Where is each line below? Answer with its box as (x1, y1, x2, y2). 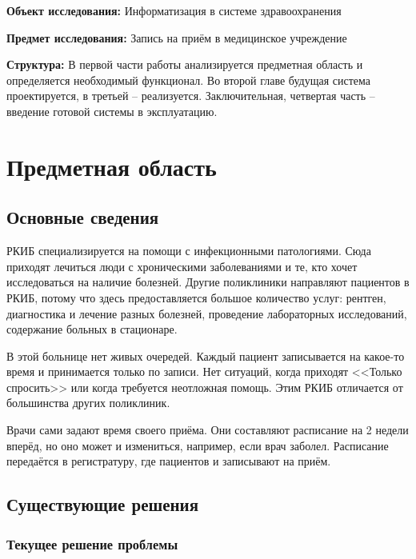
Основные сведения (6, 205, 159, 230)
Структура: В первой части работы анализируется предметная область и (6, 56, 363, 73)
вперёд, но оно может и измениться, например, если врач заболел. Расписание (6, 437, 389, 453)
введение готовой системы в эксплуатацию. (6, 102, 218, 119)
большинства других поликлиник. (6, 394, 170, 411)
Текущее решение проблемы (6, 533, 178, 553)
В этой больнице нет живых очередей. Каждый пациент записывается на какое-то (6, 347, 405, 364)
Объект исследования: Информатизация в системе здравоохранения (6, 2, 342, 18)
